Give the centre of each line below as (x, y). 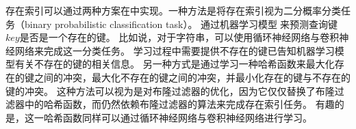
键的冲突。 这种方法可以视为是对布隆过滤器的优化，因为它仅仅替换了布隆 (170, 90)
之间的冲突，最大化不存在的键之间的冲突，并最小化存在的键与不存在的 (192, 77)
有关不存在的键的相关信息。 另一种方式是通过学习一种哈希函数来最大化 (175, 64)
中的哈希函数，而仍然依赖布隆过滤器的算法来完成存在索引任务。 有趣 (179, 104)
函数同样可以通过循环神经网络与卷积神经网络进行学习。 (187, 117)
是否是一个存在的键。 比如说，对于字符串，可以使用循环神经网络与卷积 (179, 37)
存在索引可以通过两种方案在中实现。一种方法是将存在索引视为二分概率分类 (173, 10)
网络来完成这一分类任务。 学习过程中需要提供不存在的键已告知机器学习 (175, 50)
